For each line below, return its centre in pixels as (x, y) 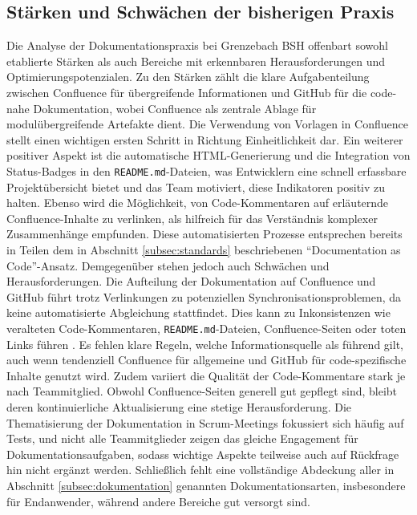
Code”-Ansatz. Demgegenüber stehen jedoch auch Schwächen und (168, 265)
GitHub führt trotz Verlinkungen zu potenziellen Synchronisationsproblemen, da (204, 296)
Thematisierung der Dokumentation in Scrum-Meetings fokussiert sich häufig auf (205, 422)
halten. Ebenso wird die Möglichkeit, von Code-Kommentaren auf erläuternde (198, 203)
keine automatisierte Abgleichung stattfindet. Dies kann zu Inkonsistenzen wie (198, 312)
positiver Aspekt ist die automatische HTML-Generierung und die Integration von (208, 155)
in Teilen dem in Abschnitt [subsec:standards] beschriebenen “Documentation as (204, 249)
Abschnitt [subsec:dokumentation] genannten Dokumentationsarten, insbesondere (206, 485)
